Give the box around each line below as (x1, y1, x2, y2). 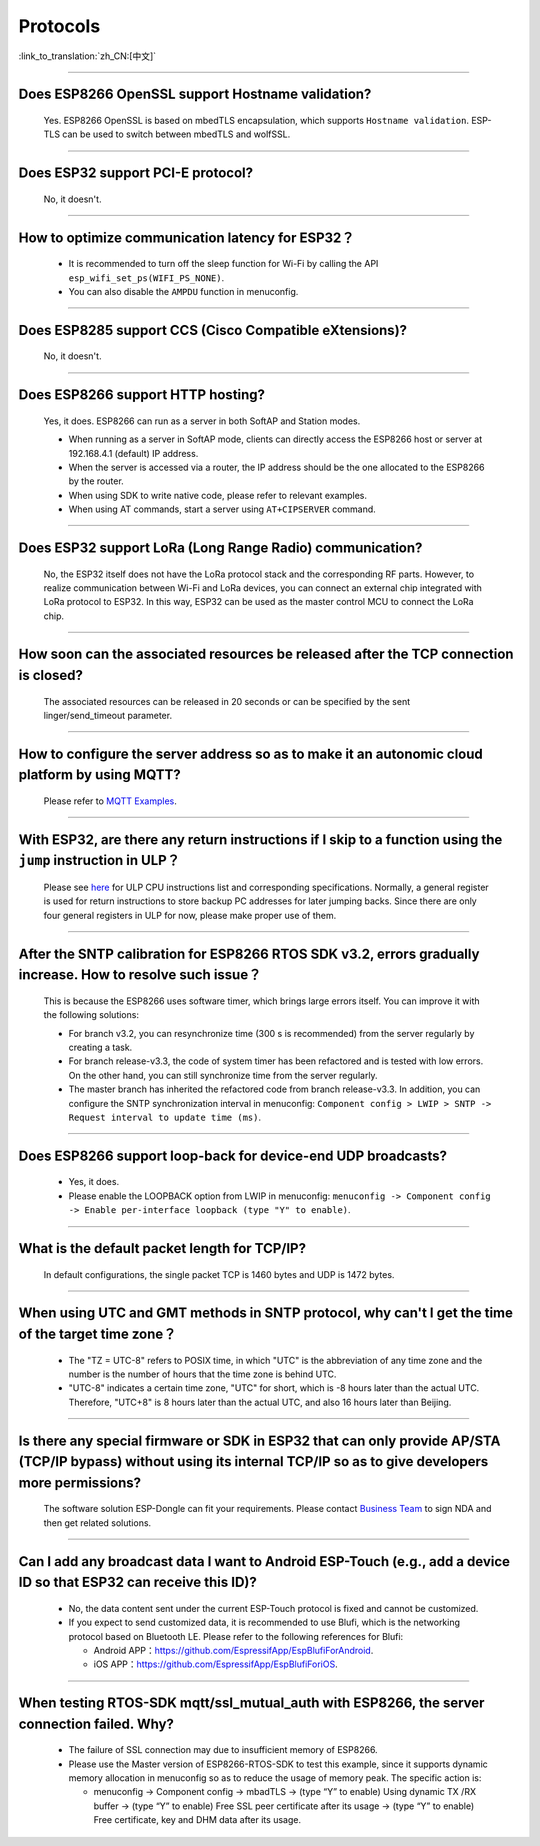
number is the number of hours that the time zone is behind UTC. (68, 1368, 337, 1380)
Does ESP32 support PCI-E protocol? (18, 165, 254, 182)
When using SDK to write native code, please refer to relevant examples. (68, 489, 368, 501)
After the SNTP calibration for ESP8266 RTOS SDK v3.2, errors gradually (18, 945, 480, 962)
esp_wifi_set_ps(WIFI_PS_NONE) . (68, 271, 225, 284)
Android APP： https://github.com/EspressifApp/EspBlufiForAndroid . (93, 1644, 374, 1656)
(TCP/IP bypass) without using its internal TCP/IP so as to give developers (18, 1453, 489, 1470)
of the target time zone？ (18, 1325, 177, 1342)
